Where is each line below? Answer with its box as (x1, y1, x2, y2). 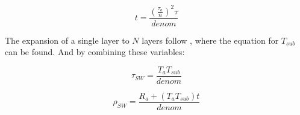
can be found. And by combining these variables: (5, 46, 185, 58)
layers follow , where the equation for (142, 34, 279, 46)
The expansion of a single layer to (5, 34, 130, 46)
